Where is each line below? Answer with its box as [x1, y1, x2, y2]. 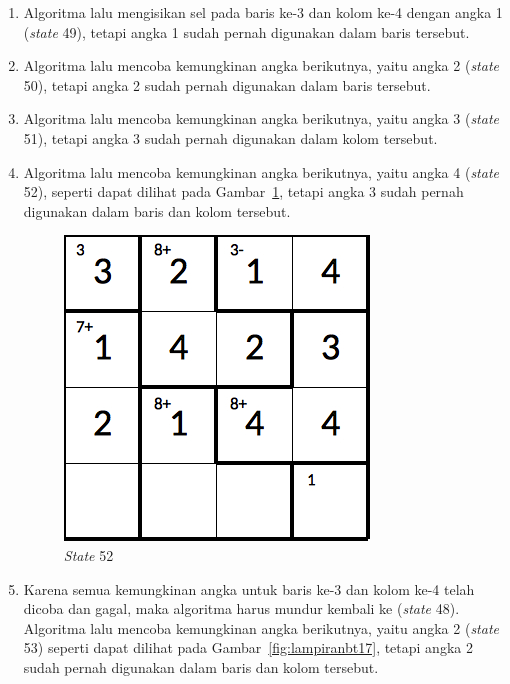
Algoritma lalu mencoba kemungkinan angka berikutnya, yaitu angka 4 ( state [23, 161, 499, 182]
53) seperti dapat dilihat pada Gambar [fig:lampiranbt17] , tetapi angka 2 [23, 637, 473, 658]
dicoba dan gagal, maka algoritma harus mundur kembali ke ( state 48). [23, 598, 460, 619]
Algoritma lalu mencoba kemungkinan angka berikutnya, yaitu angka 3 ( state [23, 108, 499, 129]
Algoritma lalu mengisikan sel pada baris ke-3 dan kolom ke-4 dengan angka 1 [23, 2, 503, 22]
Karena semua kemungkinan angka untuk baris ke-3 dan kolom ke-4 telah [23, 578, 475, 599]
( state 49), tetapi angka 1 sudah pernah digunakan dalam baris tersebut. [23, 21, 470, 42]
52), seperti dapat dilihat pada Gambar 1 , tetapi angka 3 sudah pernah [23, 181, 464, 202]
